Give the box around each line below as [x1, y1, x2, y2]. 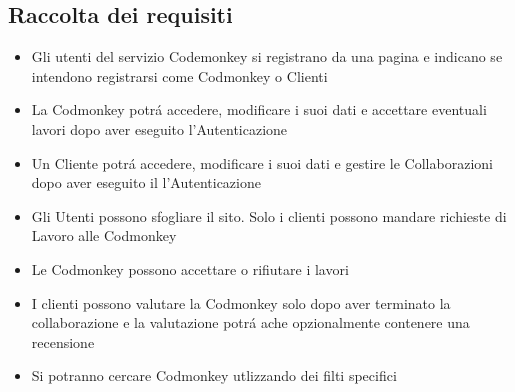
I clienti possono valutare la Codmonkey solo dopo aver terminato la [31, 292, 451, 313]
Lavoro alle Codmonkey [31, 225, 177, 246]
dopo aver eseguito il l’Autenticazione [31, 172, 261, 193]
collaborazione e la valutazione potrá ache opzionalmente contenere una [31, 312, 470, 333]
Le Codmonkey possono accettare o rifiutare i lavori [31, 258, 349, 279]
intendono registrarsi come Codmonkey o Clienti [31, 65, 328, 86]
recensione [31, 331, 95, 352]
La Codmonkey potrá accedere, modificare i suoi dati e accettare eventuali [31, 99, 487, 120]
